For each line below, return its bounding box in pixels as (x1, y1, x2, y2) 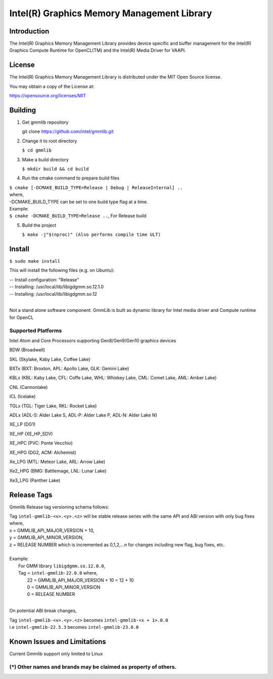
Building (9, 105, 36, 114)
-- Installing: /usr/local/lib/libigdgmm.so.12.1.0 (9, 284, 104, 290)
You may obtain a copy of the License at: (9, 83, 95, 89)
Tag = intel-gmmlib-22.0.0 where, (18, 570, 98, 576)
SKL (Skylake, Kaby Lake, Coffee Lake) (9, 356, 90, 362)
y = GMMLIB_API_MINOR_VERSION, (9, 534, 84, 541)
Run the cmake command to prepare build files (22, 175, 120, 181)
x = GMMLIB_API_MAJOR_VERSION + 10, (9, 527, 95, 533)
